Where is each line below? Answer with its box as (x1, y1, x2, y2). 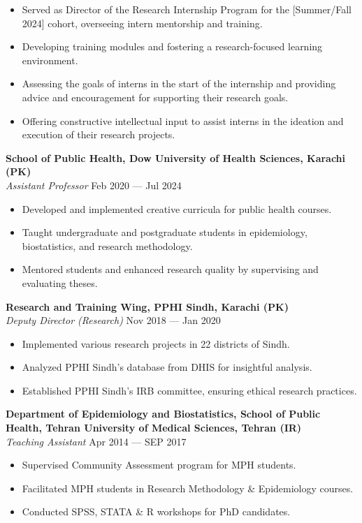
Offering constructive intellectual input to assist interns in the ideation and (22, 113, 344, 128)
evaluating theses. (22, 275, 98, 290)
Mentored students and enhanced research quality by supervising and (22, 262, 319, 277)
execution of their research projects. (22, 127, 175, 142)
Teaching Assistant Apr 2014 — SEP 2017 (6, 434, 187, 448)
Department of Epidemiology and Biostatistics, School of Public (6, 406, 321, 421)
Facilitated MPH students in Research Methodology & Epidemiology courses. (22, 480, 354, 495)
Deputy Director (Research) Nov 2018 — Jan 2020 (6, 313, 221, 327)
